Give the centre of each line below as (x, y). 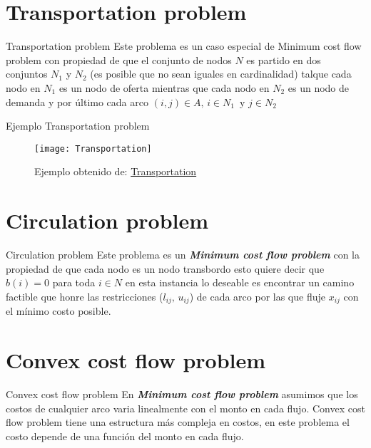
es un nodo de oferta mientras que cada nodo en (164, 87)
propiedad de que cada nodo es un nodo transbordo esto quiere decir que (165, 268)
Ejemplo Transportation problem (78, 126)
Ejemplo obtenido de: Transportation (116, 171)
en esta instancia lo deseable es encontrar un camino (240, 282)
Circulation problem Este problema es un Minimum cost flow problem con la (183, 255)
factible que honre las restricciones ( (85, 296)
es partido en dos (284, 59)
